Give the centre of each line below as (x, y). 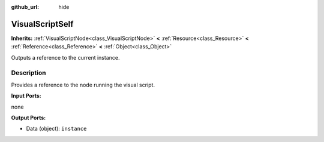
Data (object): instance (56, 129)
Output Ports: (28, 118)
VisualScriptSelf (42, 24)
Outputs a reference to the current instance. (65, 57)
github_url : (25, 7)
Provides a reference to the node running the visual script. (83, 85)
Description (28, 73)
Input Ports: (26, 96)
